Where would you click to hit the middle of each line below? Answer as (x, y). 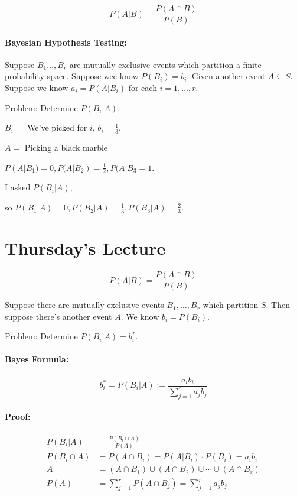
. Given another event (226, 76)
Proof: (18, 416)
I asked (18, 187)
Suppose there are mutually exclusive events (84, 305)
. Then (278, 305)
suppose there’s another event (58, 316)
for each (143, 88)
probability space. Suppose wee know (72, 76)
